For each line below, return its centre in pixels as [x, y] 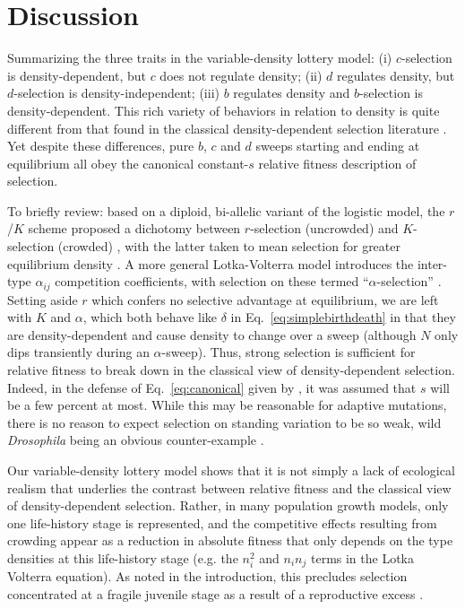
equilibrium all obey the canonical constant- [128, 163]
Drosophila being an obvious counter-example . [136, 440]
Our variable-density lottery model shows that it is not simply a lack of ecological [231, 470]
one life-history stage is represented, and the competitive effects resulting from [222, 522]
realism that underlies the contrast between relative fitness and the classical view [229, 487]
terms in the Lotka [362, 558]
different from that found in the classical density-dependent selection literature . [227, 128]
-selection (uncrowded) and [324, 228]
